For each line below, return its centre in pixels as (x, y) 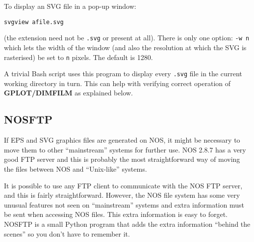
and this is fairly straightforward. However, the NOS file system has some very (122, 195)
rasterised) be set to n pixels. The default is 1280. (78, 57)
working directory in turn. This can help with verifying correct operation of (117, 83)
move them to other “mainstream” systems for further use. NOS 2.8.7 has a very (125, 149)
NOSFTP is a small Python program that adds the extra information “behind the (127, 224)
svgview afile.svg (34, 22)
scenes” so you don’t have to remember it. (67, 233)
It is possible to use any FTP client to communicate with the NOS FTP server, (123, 185)
